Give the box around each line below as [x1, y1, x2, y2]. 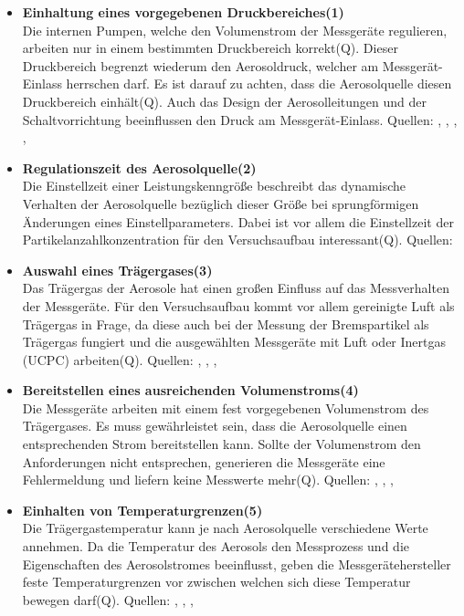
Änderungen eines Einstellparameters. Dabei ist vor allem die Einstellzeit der [22, 212, 454, 231]
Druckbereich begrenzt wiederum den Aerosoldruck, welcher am [22, 56, 379, 75]
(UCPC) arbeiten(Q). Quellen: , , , [22, 350, 217, 369]
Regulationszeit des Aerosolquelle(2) [22, 158, 257, 177]
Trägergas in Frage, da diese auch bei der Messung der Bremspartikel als [22, 314, 429, 333]
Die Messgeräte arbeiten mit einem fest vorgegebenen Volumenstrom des [22, 398, 429, 417]
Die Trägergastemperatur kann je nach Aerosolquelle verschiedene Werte [22, 518, 428, 538]
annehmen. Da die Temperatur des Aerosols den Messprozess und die [22, 537, 409, 556]
